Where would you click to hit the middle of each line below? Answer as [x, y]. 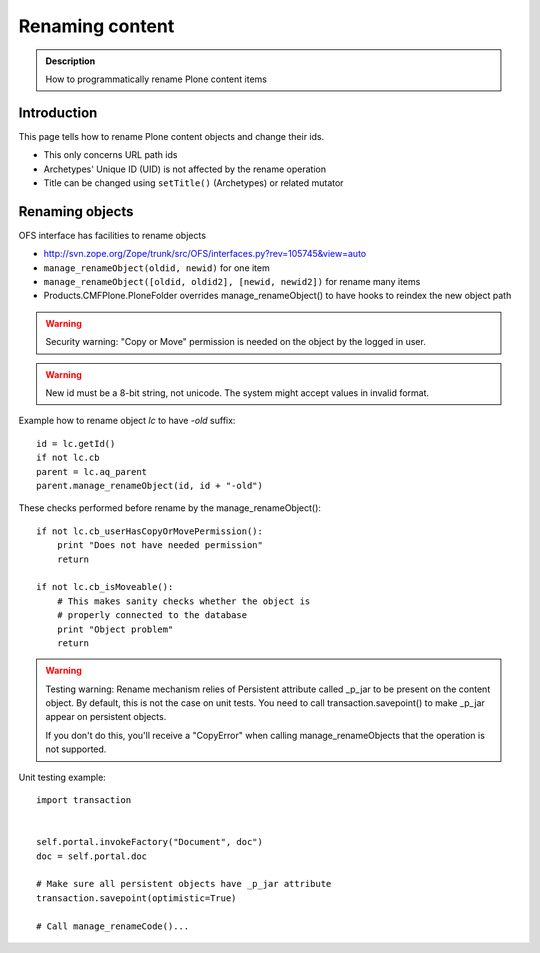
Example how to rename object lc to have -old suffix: [127, 421]
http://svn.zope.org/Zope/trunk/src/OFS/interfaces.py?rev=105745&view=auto [205, 254]
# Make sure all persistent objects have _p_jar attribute [184, 884]
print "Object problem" [115, 629]
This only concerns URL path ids [110, 155]
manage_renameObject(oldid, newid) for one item [156, 267]
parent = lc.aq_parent [92, 471]
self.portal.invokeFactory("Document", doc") [150, 842]
